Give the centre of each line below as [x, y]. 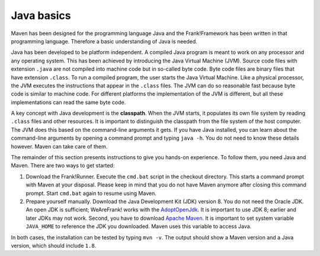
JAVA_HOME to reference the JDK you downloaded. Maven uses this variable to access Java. [139, 226]
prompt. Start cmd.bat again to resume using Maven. [91, 193]
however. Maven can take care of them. [59, 146]
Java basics [41, 15]
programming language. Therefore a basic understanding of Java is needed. [104, 41]
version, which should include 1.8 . [54, 245]
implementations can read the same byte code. [68, 102]
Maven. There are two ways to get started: [63, 166]
